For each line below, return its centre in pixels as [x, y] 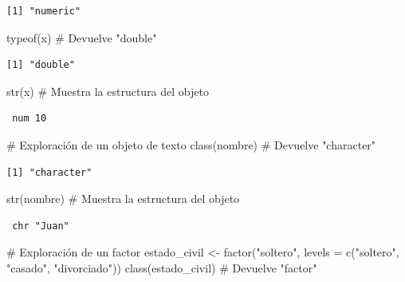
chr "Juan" [41, 226]
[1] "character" [49, 172]
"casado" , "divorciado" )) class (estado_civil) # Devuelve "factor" [162, 267]
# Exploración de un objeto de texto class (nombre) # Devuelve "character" [191, 144]
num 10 [29, 119]
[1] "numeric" [44, 11]
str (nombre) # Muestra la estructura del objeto [123, 199]
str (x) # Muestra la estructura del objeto [108, 91]
